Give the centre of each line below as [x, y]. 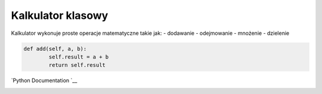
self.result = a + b [79, 57]
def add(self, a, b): [55, 48]
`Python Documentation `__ [44, 80]
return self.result [77, 65]
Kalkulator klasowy [60, 15]
